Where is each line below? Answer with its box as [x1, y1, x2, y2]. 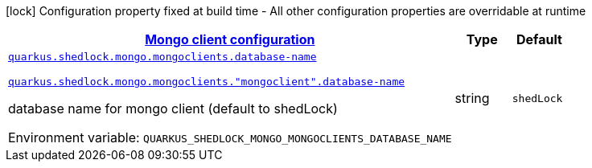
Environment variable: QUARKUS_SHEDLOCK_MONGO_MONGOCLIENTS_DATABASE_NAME [8, 129, 452, 145]
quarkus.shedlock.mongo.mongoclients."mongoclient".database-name [8, 76, 405, 88]
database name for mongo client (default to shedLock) [8, 100, 338, 117]
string [454, 90, 490, 106]
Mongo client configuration [145, 31, 315, 47]
